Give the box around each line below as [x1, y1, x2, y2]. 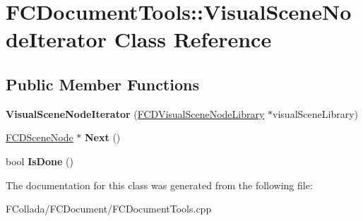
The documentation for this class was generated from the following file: [6, 177, 313, 192]
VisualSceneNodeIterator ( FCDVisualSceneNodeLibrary [6, 106, 265, 121]
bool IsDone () [6, 153, 73, 168]
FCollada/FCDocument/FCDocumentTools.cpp [6, 201, 212, 216]
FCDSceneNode [6, 130, 73, 145]
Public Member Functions [6, 73, 199, 95]
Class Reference [114, 25, 272, 54]
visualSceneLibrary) [273, 106, 358, 121]
